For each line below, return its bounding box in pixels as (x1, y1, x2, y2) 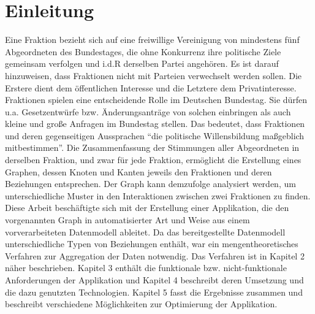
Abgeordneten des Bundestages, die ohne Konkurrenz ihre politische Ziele (5, 45, 281, 58)
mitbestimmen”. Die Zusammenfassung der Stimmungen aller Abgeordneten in (5, 141, 300, 154)
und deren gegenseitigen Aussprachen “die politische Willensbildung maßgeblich (5, 129, 305, 142)
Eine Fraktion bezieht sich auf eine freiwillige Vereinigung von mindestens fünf (5, 33, 300, 46)
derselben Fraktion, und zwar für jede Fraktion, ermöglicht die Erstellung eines (5, 153, 302, 166)
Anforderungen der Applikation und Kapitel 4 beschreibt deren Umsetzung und (5, 274, 304, 286)
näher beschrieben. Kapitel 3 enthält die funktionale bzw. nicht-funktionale (5, 261, 287, 274)
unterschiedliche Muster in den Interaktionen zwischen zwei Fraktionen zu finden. (5, 189, 311, 202)
